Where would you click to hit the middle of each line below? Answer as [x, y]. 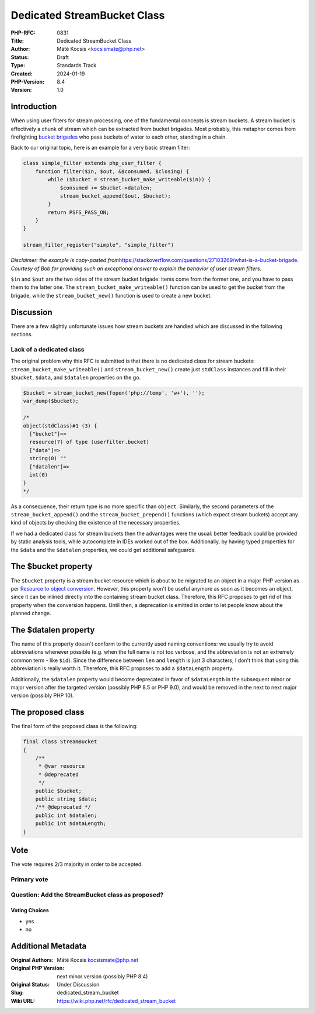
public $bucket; [58, 791]
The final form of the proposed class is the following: [74, 726]
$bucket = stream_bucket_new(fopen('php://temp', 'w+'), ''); [114, 393]
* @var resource [62, 766]
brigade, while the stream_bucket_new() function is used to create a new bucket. [111, 295]
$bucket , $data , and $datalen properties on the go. [76, 378]
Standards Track [77, 65]
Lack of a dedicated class [48, 349]
